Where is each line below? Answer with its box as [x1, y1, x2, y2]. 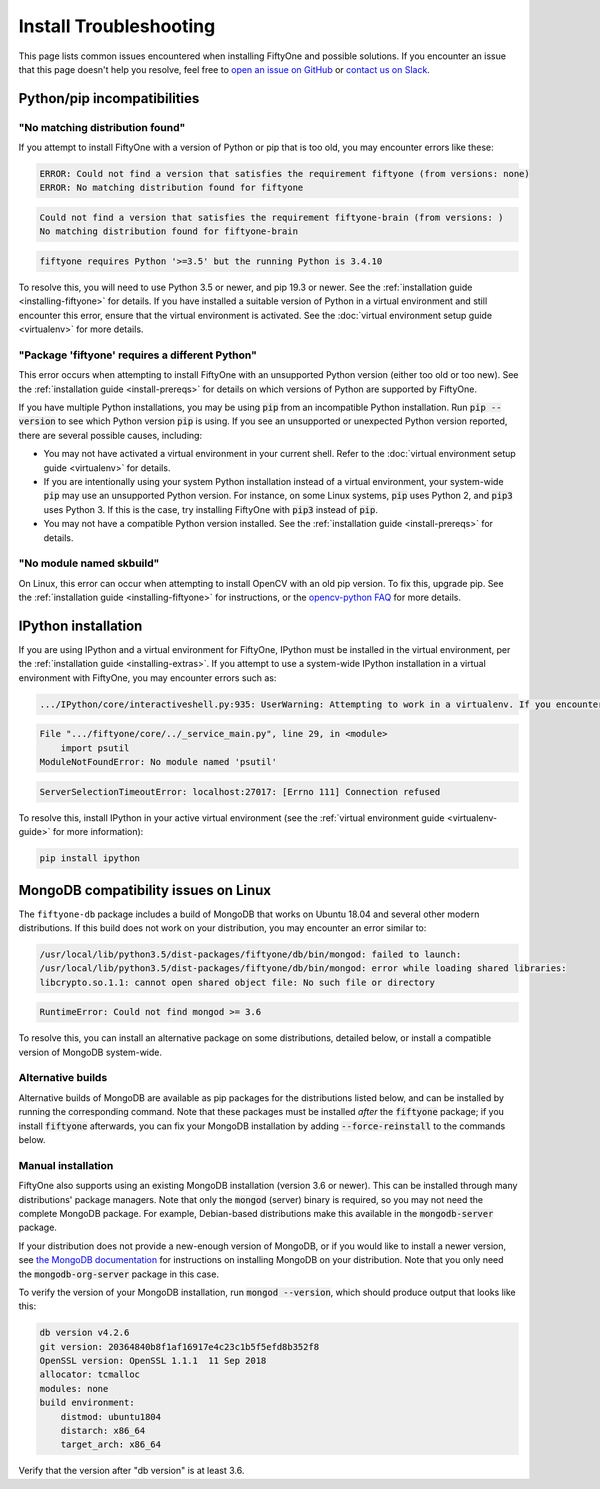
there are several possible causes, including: [18, 429, 203, 441]
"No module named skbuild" [18, 556, 160, 570]
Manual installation [18, 1158, 114, 1172]
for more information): [52, 826, 144, 838]
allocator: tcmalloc [39, 1369, 140, 1380]
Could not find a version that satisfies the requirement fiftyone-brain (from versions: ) [39, 212, 504, 224]
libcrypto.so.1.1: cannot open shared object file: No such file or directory [39, 976, 435, 988]
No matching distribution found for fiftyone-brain [39, 226, 299, 237]
